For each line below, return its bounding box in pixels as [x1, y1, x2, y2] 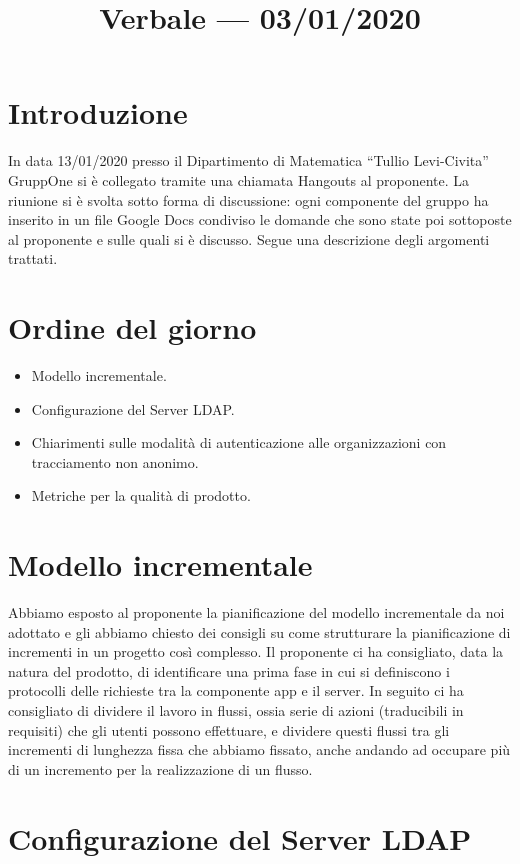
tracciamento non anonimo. [31, 451, 199, 472]
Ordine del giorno [8, 307, 257, 348]
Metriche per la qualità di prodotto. [31, 485, 251, 506]
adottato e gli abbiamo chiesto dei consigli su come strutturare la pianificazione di [8, 621, 511, 642]
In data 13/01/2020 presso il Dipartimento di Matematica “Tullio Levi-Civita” [8, 150, 489, 171]
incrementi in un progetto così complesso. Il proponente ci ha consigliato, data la [8, 641, 504, 662]
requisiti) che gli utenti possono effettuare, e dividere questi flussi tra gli [8, 719, 450, 740]
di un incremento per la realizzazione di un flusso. [8, 758, 313, 779]
